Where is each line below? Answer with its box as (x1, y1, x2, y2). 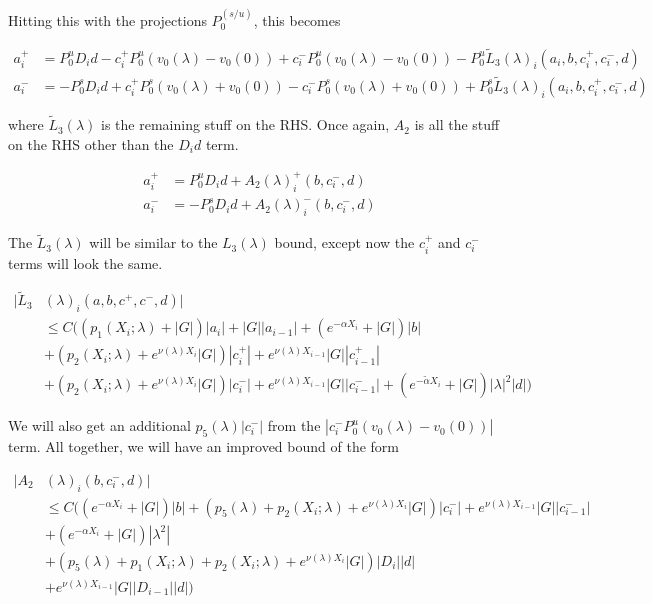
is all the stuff (414, 114, 500, 135)
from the (267, 415, 321, 436)
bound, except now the (274, 232, 415, 253)
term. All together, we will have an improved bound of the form (8, 436, 399, 457)
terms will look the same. (8, 252, 163, 273)
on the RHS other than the (8, 133, 174, 154)
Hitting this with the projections (8, 9, 207, 30)
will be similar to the (89, 232, 218, 253)
